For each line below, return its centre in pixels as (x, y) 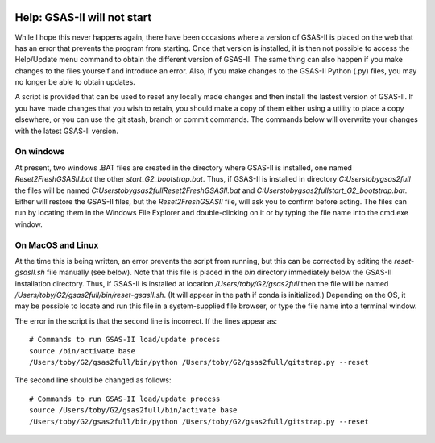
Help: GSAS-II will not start (83, 17)
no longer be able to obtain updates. (75, 82)
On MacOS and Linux (57, 244)
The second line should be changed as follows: (93, 380)
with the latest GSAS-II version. (66, 131)
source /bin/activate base (83, 351)
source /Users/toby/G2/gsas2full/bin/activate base (133, 410)
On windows (40, 152)
